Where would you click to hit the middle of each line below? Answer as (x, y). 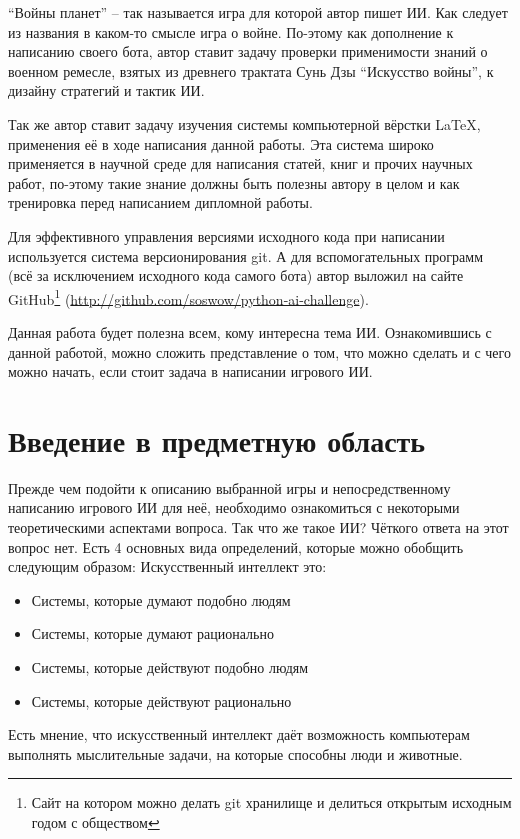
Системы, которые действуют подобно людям (170, 667)
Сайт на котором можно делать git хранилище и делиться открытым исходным (271, 802)
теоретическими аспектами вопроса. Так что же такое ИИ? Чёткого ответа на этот (258, 527)
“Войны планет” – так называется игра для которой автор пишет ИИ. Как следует (258, 12)
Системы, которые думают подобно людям (161, 599)
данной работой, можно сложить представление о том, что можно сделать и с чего (259, 351)
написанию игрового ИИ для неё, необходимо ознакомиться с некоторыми (234, 507)
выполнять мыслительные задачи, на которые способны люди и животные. (235, 753)
